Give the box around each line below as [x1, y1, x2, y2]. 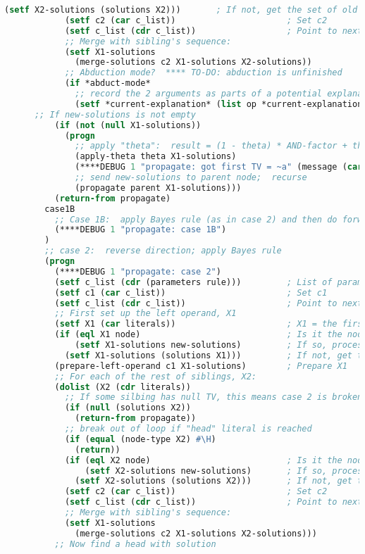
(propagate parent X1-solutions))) [75, 182, 242, 193]
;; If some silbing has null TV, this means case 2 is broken [64, 392, 363, 403]
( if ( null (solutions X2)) [64, 403, 191, 413]
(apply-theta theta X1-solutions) [75, 151, 237, 162]
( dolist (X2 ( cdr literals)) [54, 382, 191, 392]
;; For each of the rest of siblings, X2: [54, 371, 256, 382]
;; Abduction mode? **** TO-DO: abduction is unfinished [64, 68, 342, 78]
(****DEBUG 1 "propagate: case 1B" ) [54, 225, 227, 235]
